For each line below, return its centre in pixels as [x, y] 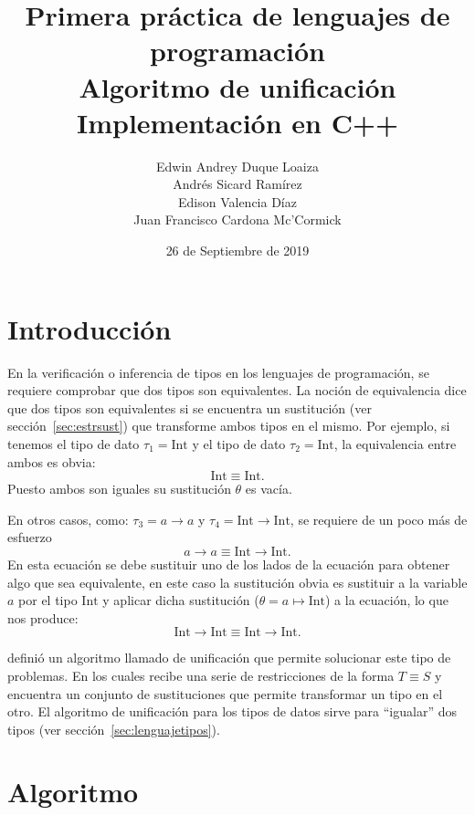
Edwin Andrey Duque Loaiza [237, 166]
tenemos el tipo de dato [74, 443]
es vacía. [269, 489]
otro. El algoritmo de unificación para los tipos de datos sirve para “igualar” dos [232, 711]
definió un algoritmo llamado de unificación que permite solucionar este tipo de [229, 658]
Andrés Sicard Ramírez [237, 184]
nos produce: [43, 617]
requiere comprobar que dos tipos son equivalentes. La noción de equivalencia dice [237, 390]
